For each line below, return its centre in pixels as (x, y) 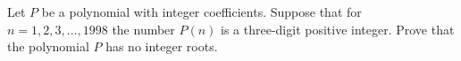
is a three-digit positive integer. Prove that (338, 29)
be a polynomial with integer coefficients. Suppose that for (201, 11)
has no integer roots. (162, 46)
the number (143, 29)
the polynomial (48, 46)
